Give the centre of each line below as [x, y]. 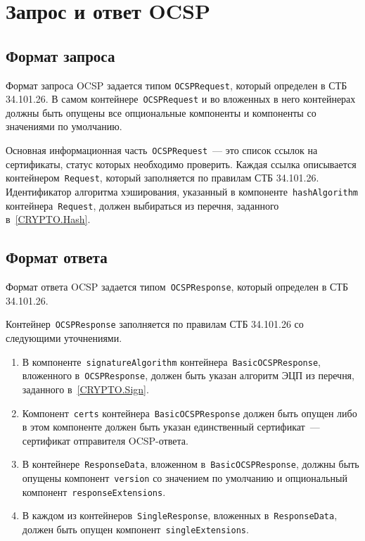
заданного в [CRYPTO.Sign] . [85, 389]
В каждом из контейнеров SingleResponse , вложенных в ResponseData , [180, 515]
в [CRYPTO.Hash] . [48, 219]
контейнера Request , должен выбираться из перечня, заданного [142, 205]
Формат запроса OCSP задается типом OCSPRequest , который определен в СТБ [177, 85]
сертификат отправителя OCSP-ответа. [105, 440]
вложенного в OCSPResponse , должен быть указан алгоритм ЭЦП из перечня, [188, 375]
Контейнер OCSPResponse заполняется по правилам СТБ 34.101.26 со [155, 324]
